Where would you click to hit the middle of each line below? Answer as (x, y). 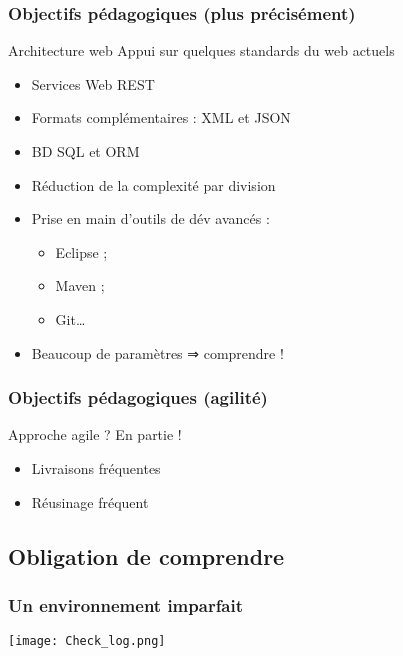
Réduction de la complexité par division (153, 184)
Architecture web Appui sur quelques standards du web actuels (201, 50)
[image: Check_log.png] (87, 641)
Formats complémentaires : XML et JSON (161, 117)
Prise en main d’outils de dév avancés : (150, 218)
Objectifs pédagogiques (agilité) (138, 397)
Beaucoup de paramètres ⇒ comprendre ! (157, 352)
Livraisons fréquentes (96, 467)
